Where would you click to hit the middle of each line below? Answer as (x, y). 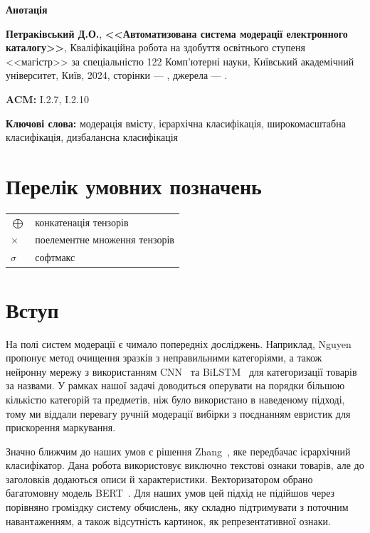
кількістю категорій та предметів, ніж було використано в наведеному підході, (175, 399)
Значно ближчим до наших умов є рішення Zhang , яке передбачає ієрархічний (178, 451)
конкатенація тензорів (82, 222)
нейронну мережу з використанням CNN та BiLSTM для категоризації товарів (181, 371)
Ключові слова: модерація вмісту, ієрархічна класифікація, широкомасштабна (176, 123)
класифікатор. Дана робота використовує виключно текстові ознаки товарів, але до (185, 465)
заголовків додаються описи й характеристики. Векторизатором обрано (159, 479)
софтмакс (55, 257)
